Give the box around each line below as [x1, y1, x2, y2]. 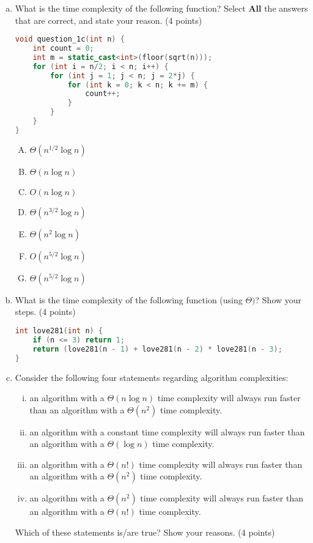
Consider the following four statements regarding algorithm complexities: [15, 371, 289, 383]
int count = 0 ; [32, 44, 94, 53]
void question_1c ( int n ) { [15, 35, 125, 44]
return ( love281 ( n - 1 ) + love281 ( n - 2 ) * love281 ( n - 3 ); [32, 344, 282, 353]
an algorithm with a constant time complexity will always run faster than [29, 425, 305, 438]
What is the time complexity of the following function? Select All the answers [15, 2, 308, 14]
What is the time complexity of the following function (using [15, 293, 243, 306]
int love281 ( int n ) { [15, 327, 103, 335]
